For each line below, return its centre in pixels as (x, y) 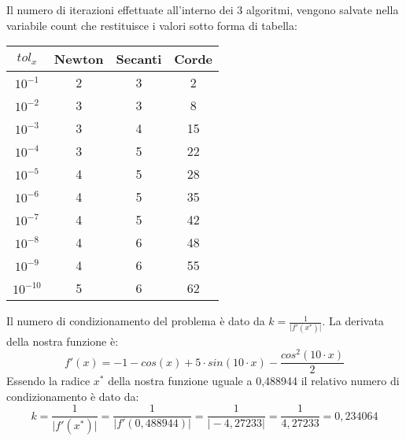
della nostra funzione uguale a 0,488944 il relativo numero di (254, 381)
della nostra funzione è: (63, 341)
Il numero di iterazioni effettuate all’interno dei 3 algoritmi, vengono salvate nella (203, 9)
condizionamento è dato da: (73, 396)
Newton (79, 59)
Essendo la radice (48, 381)
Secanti (139, 59)
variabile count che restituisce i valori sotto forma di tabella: (152, 25)
